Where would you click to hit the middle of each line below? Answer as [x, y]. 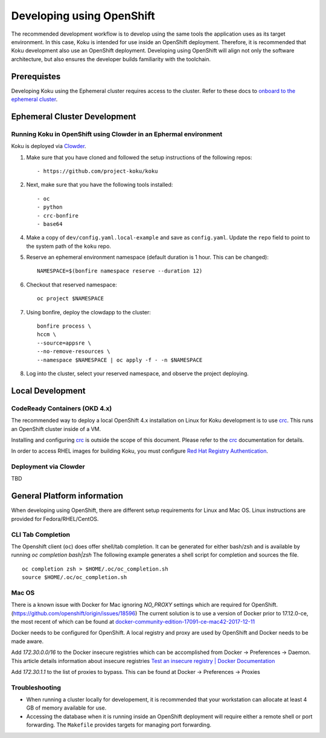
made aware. [27, 641]
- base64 [50, 224]
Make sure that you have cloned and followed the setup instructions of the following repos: [139, 157]
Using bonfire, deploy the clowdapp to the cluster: [88, 312]
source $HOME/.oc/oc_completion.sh [75, 578]
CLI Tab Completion [41, 534]
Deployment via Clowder [48, 467]
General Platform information [67, 496]
